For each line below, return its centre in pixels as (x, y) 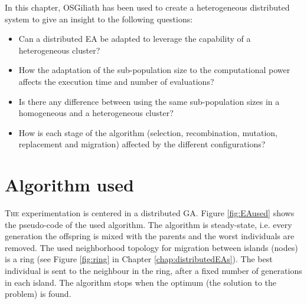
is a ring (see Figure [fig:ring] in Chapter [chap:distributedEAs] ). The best (139, 259)
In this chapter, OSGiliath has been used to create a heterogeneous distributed (147, 7)
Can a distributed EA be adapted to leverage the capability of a (135, 39)
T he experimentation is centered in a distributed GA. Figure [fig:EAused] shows (150, 213)
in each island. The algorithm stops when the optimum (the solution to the (141, 282)
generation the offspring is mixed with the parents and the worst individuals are (150, 236)
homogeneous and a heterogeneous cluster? (96, 113)
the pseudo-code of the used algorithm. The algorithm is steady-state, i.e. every (148, 224)
